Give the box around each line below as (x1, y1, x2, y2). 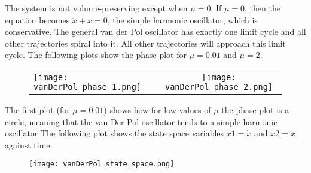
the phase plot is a (221, 103, 289, 116)
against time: (5, 138, 53, 151)
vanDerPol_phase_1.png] (33, 81, 142, 92)
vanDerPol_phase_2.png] (164, 81, 273, 92)
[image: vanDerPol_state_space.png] (29, 160, 175, 169)
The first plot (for (5, 103, 70, 116)
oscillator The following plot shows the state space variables (5, 127, 224, 139)
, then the (245, 2, 280, 14)
